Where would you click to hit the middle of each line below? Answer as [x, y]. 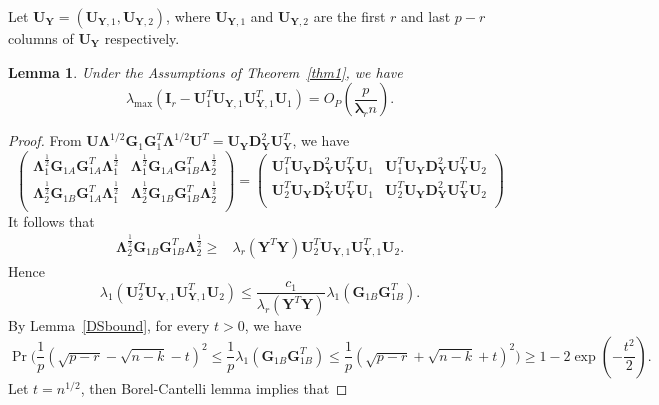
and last [426, 16]
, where [188, 16]
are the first [349, 16]
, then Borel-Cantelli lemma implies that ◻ [214, 387]
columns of [41, 38]
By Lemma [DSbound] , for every [109, 325]
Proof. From [45, 140]
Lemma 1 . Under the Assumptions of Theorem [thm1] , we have [205, 71]
